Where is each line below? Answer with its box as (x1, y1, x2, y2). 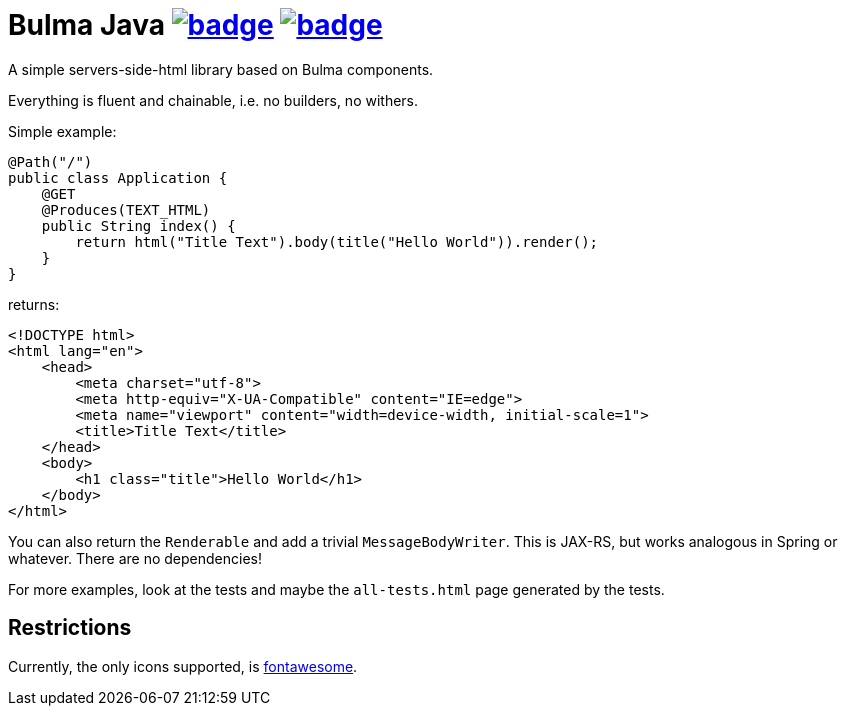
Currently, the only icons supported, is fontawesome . (8, 657, 358, 675)
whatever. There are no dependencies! (8, 549, 262, 567)
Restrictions (8, 615, 132, 641)
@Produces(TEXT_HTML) (41, 201, 211, 218)
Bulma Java (8, 8, 165, 42)
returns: (8, 295, 60, 313)
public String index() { (41, 217, 236, 234)
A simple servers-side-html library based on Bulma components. (8, 60, 434, 78)
